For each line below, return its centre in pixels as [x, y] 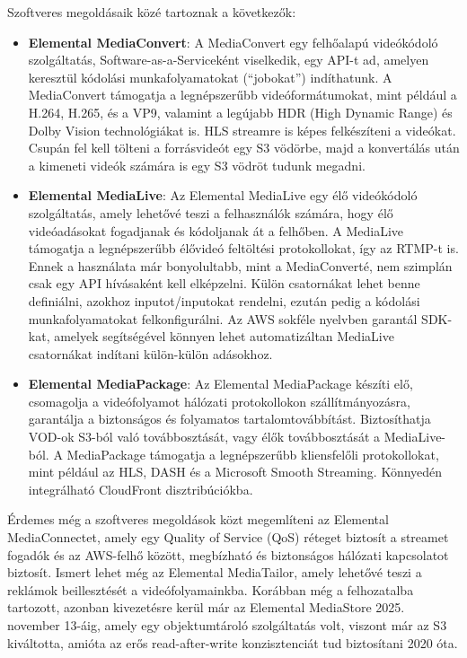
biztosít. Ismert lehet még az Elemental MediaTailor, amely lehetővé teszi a [215, 572]
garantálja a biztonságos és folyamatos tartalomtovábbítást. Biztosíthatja [229, 419]
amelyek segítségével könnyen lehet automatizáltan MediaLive [224, 336]
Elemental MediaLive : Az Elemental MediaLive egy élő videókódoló [223, 195]
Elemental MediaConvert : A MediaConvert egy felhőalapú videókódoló [233, 42]
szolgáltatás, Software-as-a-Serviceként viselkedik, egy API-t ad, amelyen [229, 60]
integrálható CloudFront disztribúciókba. [141, 489]
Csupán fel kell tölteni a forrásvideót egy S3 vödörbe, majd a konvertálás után [244, 148]
